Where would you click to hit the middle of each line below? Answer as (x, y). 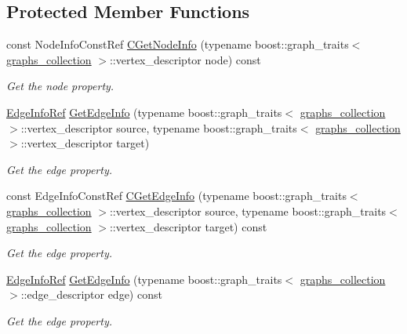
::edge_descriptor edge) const (91, 294)
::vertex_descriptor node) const (185, 59)
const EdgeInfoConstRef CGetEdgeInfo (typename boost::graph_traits (176, 196)
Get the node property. (60, 86)
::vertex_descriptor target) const (188, 226)
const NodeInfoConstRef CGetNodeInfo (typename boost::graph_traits (178, 44)
